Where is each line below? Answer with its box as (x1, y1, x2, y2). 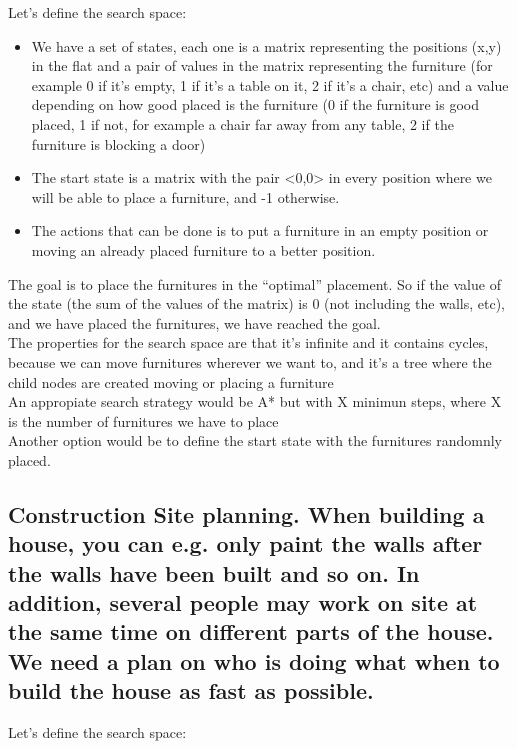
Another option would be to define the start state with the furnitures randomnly (8, 430, 502, 451)
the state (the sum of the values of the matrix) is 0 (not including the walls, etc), (8, 293, 505, 314)
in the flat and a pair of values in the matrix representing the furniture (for (31, 55, 493, 76)
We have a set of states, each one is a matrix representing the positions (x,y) (31, 35, 502, 56)
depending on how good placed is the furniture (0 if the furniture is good (31, 94, 480, 115)
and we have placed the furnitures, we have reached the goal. (8, 312, 381, 333)
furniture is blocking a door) (31, 133, 206, 154)
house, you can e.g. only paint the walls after (8, 528, 483, 559)
